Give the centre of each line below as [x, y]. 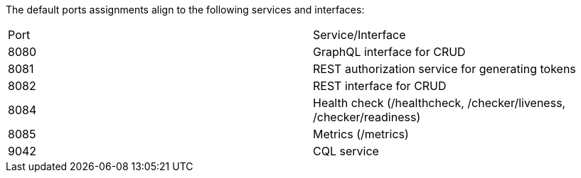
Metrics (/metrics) [361, 134]
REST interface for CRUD [380, 86]
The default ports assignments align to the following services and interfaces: [185, 10]
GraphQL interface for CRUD [389, 52]
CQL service [346, 151]
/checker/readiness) [367, 117]
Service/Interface [359, 35]
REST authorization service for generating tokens [444, 69]
